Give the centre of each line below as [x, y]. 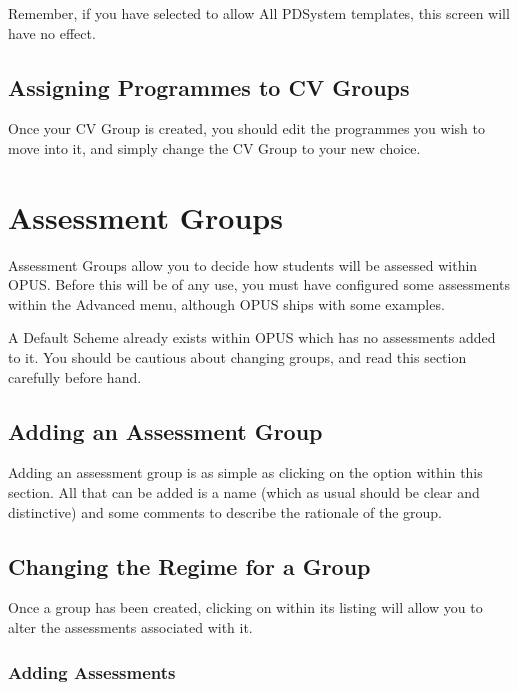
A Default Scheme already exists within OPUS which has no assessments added [252, 337]
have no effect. [52, 32]
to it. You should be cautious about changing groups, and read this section [237, 357]
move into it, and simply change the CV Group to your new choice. [214, 147]
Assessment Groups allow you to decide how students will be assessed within [243, 264]
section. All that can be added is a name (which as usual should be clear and [244, 492]
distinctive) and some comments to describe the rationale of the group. [225, 511]
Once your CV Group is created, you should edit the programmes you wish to [246, 128]
